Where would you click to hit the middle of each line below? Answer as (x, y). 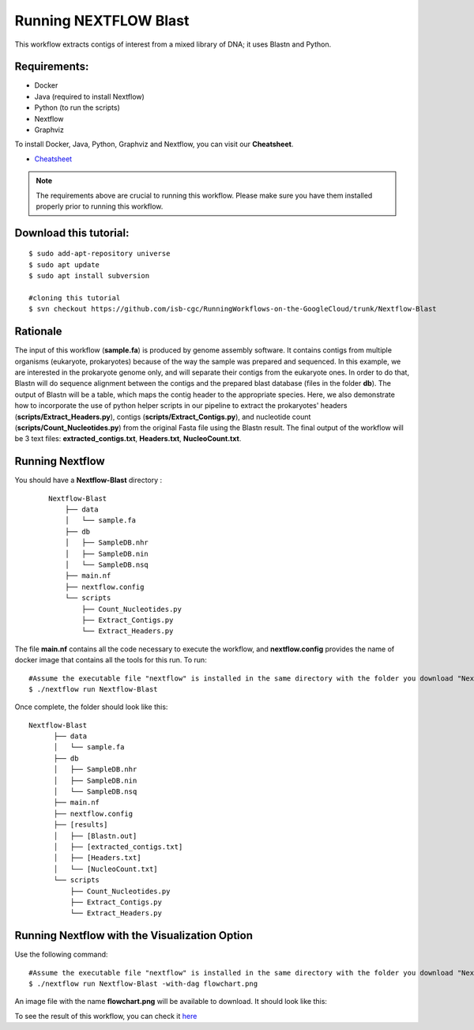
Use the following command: (61, 955)
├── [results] (81, 825)
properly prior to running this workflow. (100, 206)
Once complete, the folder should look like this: (91, 707)
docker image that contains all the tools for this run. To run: (111, 660)
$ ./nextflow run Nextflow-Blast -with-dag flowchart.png (143, 984)
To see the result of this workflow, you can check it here (106, 1016)
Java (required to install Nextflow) (90, 96)
